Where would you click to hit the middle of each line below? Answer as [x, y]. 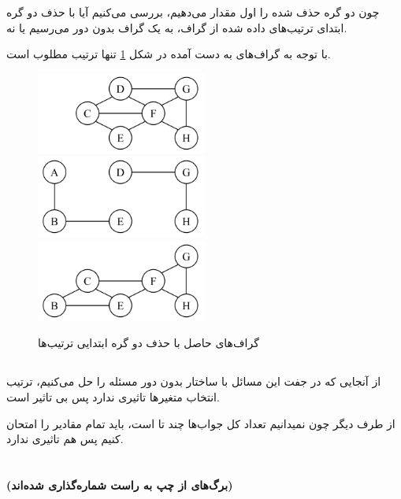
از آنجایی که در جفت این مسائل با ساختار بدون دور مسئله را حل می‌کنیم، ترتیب [194, 381]
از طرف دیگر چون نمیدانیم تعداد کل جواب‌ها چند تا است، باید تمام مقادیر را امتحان [201, 423]
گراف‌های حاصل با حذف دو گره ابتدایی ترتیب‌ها [149, 343]
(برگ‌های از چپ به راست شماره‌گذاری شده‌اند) [120, 484]
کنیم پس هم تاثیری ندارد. [65, 439]
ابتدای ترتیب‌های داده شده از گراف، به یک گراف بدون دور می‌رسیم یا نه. [177, 27]
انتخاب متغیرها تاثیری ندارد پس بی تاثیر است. [113, 396]
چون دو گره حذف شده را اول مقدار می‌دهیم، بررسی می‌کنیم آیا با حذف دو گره [193, 12]
